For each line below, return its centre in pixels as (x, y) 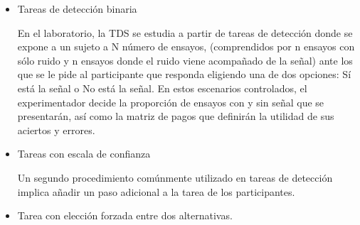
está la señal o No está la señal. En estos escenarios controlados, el (162, 88)
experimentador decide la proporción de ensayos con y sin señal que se (171, 102)
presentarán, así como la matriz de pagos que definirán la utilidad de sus (176, 116)
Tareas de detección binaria (77, 9)
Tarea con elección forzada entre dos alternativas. (125, 215)
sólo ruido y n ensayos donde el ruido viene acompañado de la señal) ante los (185, 60)
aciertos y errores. (56, 130)
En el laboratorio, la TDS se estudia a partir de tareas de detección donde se (185, 32)
